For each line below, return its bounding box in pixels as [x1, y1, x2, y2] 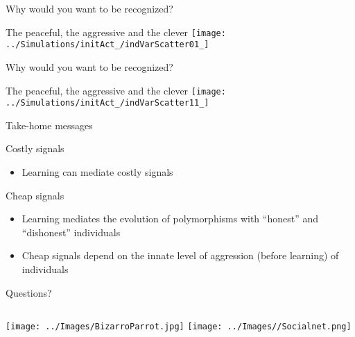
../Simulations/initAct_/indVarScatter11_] [6, 98, 209, 108]
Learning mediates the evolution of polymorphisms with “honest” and [21, 211, 319, 226]
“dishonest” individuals [21, 224, 121, 239]
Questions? [6, 285, 52, 299]
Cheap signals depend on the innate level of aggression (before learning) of [21, 248, 339, 263]
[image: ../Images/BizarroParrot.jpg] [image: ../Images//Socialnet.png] [6, 322, 352, 332]
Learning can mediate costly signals [21, 165, 173, 179]
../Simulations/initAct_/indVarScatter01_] [6, 40, 209, 50]
